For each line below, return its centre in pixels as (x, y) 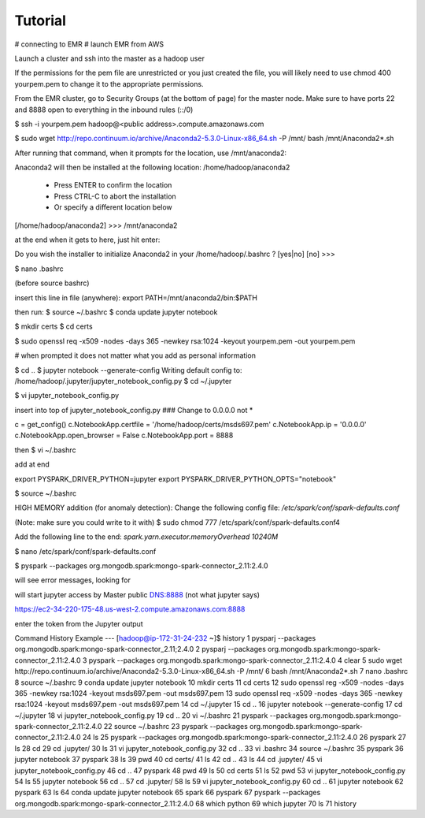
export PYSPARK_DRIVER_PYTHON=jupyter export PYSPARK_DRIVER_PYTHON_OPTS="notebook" (176, 479)
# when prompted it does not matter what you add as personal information (135, 355)
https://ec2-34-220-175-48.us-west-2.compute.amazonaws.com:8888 (130, 609)
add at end (32, 464)
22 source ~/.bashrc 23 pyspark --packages (176, 727)
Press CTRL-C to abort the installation (115, 196)
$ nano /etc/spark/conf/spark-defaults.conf (85, 551)
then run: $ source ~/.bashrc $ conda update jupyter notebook (116, 312)
